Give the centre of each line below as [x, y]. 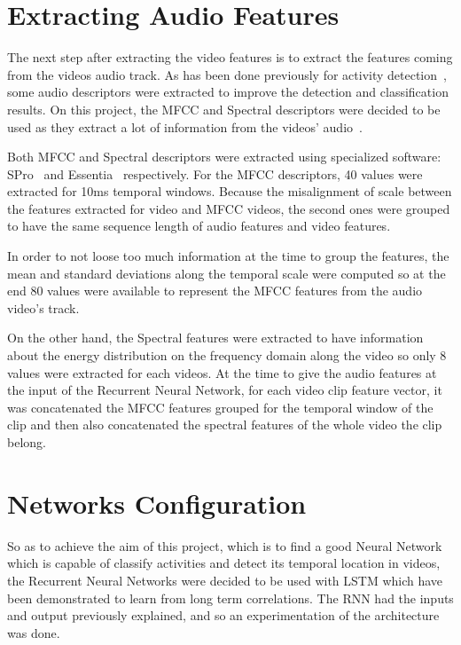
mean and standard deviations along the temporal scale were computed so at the [227, 273]
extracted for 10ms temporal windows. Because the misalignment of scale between [230, 191]
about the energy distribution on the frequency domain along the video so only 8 [227, 355]
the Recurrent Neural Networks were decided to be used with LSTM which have [225, 580]
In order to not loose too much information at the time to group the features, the [228, 256]
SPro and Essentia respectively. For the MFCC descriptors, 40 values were [215, 173]
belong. [27, 442]
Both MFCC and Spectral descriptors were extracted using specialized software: [224, 157]
